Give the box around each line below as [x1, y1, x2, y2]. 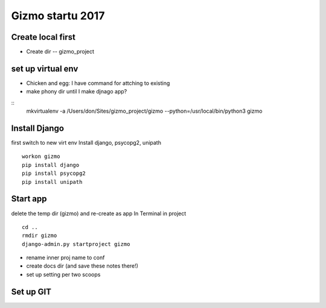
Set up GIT [11, 286, 51, 297]
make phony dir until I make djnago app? [26, 88, 127, 95]
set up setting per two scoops [26, 271, 101, 278]
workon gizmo [22, 153, 60, 160]
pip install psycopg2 [22, 170, 86, 177]
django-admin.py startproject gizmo [22, 240, 130, 247]
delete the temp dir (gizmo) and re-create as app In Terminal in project [11, 210, 187, 217]
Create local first [11, 32, 75, 42]
